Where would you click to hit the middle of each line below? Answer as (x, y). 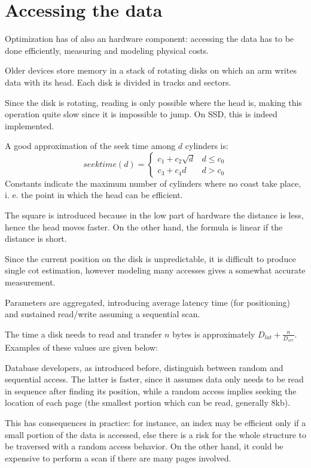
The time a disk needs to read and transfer (83, 334)
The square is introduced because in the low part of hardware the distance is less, (154, 215)
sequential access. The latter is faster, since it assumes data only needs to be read (154, 379)
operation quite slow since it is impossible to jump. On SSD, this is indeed (141, 114)
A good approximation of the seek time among (90, 146)
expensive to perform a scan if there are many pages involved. (118, 458)
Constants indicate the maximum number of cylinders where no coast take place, (153, 183)
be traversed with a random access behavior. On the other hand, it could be (144, 446)
